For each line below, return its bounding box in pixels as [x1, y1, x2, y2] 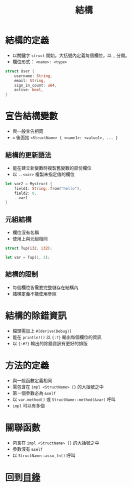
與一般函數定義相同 [12, 377, 52, 383]
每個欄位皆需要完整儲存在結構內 [12, 284, 78, 290]
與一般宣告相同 [12, 128, 43, 134]
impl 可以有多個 [12, 402, 45, 409]
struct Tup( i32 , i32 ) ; [5, 246, 52, 251]
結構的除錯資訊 [5, 310, 67, 321]
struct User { [5, 68, 35, 73]
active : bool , [14, 88, 43, 93]
